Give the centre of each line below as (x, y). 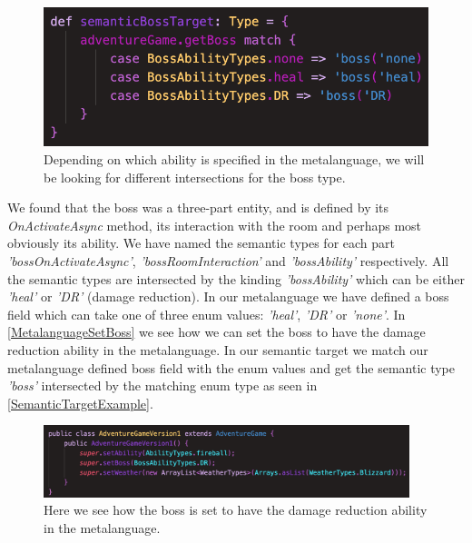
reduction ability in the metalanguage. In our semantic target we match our (218, 349)
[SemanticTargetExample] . (80, 403)
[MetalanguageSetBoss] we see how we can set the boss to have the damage (216, 332)
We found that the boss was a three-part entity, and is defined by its (198, 207)
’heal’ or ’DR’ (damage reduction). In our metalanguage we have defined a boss (228, 296)
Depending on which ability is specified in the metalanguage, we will (234, 159)
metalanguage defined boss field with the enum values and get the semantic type (231, 367)
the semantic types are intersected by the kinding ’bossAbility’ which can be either (236, 278)
